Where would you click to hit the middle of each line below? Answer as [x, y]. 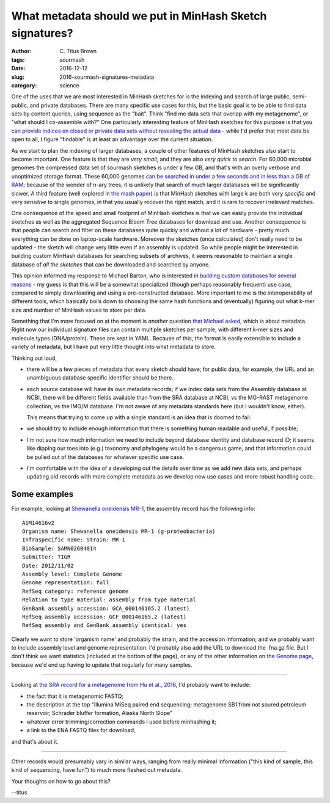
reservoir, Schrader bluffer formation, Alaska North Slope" [100, 713]
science [69, 85]
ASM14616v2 [38, 523]
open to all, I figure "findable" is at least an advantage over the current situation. [112, 139]
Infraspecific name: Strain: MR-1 [74, 540]
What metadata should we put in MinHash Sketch [139, 16]
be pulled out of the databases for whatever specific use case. [105, 457]
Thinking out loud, [34, 358]
